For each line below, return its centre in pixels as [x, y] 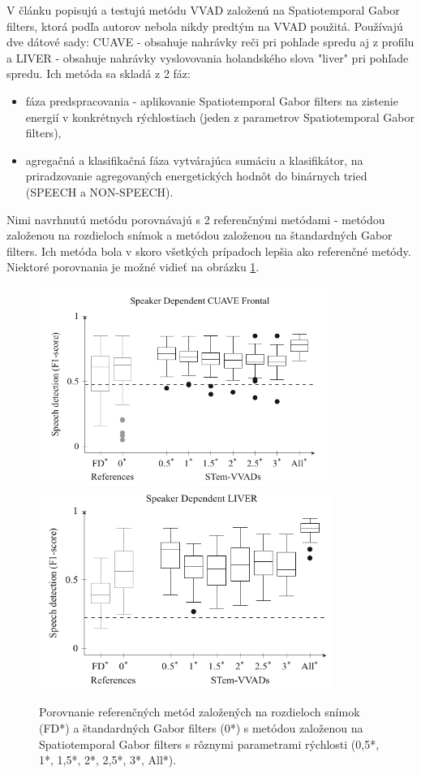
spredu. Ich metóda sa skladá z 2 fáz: [99, 74]
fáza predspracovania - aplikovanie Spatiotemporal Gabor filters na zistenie [212, 100]
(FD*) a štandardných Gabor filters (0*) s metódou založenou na [201, 728]
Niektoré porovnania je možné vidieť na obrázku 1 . [133, 267]
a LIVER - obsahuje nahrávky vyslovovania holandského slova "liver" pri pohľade [208, 57]
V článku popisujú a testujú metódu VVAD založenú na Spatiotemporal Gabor [203, 10]
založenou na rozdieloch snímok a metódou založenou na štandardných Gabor [200, 235]
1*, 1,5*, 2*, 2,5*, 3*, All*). [108, 760]
